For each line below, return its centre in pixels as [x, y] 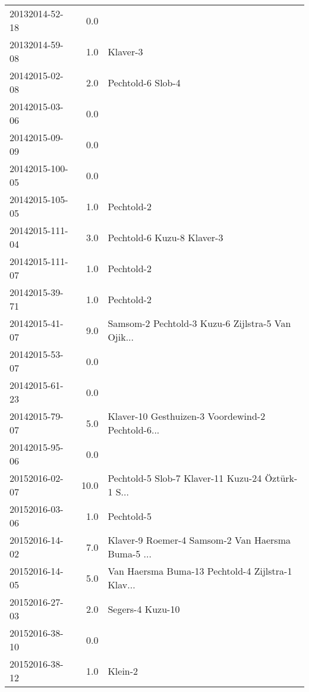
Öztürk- [281, 478]
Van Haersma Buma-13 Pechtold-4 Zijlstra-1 [200, 571]
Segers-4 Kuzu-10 [144, 609]
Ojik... [121, 337]
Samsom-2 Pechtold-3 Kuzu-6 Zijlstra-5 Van [199, 323]
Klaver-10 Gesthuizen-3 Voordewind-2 [187, 416]
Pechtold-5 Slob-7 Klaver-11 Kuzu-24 [185, 478]
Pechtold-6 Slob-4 [144, 82]
